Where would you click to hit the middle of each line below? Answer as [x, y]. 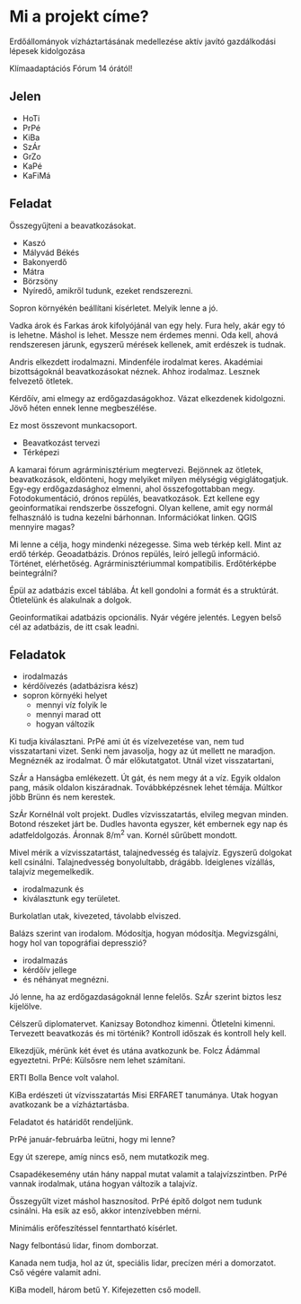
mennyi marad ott [68, 715]
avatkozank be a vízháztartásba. [69, 1105]
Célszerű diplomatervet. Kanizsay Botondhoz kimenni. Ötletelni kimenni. [142, 1024]
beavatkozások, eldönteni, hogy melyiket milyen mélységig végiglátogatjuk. [149, 479]
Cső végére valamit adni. [55, 1273]
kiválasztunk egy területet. [71, 899]
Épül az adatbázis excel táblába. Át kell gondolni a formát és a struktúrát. [144, 590]
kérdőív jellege [49, 970]
